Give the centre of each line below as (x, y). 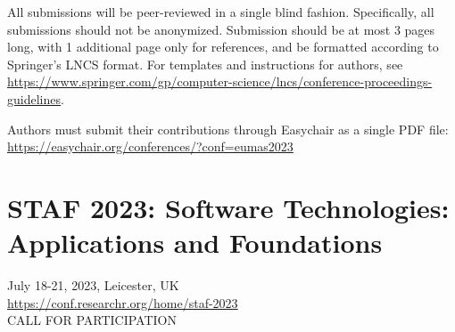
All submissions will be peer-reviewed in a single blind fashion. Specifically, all (221, 12)
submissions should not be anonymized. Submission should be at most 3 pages (221, 29)
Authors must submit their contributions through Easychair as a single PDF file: (228, 129)
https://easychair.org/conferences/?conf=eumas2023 (150, 146)
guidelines (34, 98)
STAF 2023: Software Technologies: (228, 207)
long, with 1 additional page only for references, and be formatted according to (223, 47)
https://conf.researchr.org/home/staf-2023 (123, 302)
